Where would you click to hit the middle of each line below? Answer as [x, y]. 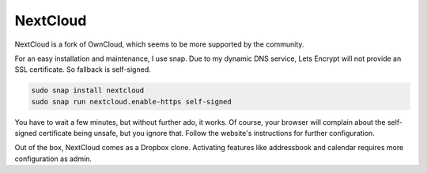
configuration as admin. [53, 159]
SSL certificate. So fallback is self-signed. [83, 70]
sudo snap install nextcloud [88, 90]
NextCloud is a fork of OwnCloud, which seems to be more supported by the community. [159, 44]
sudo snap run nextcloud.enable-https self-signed [132, 102]
